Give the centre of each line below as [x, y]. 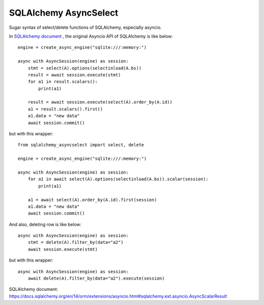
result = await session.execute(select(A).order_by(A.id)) [100, 102]
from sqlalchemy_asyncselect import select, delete [81, 145]
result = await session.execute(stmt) [74, 75]
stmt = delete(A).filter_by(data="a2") [76, 242]
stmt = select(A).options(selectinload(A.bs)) [85, 68]
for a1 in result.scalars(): [63, 82]
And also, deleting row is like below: [45, 224]
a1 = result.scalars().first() [65, 109]
